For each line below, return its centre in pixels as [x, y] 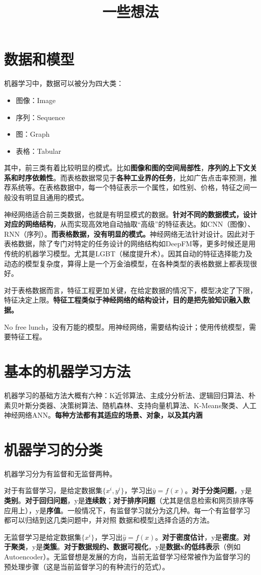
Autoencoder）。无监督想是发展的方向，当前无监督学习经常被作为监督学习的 [127, 556]
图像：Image [36, 100]
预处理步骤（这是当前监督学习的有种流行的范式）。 [87, 566]
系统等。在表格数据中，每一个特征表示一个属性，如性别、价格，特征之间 [130, 187]
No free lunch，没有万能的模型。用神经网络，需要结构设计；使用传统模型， [127, 326]
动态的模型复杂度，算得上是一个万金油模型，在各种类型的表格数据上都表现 [127, 263]
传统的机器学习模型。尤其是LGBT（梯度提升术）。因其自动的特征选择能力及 [128, 254]
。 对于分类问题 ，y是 [218, 490]
